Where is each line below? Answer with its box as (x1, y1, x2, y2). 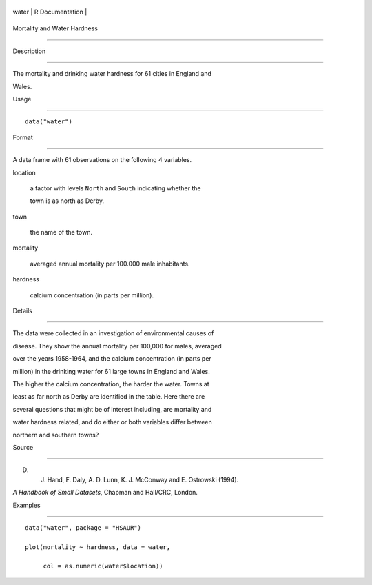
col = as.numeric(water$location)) (43, 562, 163, 571)
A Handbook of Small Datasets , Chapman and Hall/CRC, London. (12, 488, 198, 497)
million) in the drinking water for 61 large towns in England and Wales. (12, 367, 210, 375)
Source (12, 443, 34, 451)
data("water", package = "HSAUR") (25, 524, 141, 531)
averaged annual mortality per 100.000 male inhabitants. (30, 259, 190, 268)
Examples (12, 501, 41, 509)
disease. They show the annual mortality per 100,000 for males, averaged (12, 341, 222, 350)
